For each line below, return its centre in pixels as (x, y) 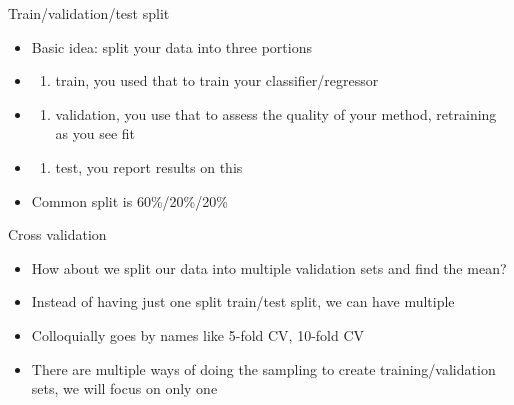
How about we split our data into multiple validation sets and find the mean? (269, 267)
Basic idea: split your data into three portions (171, 46)
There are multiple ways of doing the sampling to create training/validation (263, 368)
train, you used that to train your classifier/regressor (217, 80)
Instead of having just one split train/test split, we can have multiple (243, 301)
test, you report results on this (149, 166)
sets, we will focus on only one (124, 388)
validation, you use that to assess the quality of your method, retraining (276, 113)
